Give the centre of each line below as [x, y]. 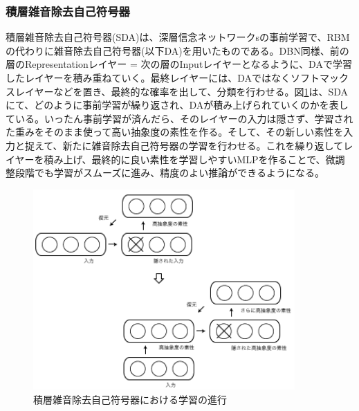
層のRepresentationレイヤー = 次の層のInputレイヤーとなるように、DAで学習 [179, 64]
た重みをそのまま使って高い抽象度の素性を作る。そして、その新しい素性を [175, 132]
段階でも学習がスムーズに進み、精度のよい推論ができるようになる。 [170, 173]
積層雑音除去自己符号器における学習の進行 [130, 399]
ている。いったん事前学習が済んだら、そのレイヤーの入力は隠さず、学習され [179, 118]
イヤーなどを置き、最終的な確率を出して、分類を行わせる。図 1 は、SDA [186, 91]
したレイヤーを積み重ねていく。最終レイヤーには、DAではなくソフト [163, 77]
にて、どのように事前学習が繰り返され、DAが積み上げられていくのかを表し [177, 105]
